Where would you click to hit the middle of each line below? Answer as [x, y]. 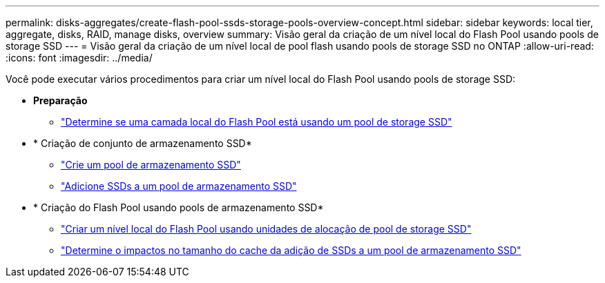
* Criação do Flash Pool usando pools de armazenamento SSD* [179, 207]
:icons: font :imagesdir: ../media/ [79, 58]
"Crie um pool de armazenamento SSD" [151, 165]
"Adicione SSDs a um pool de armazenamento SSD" [179, 186]
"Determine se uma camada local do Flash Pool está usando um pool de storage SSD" [257, 122]
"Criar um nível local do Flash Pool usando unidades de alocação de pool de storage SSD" [266, 229]
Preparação [60, 100]
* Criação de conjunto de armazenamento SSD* [143, 143]
